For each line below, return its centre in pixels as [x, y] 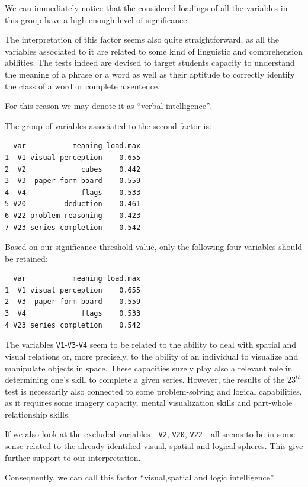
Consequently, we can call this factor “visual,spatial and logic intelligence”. [140, 477]
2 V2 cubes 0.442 [73, 169]
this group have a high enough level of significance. [97, 19]
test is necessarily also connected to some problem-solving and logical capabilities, [153, 391]
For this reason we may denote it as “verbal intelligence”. [108, 106]
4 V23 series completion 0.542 [73, 325]
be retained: [26, 258]
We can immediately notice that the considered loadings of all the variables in [146, 8]
